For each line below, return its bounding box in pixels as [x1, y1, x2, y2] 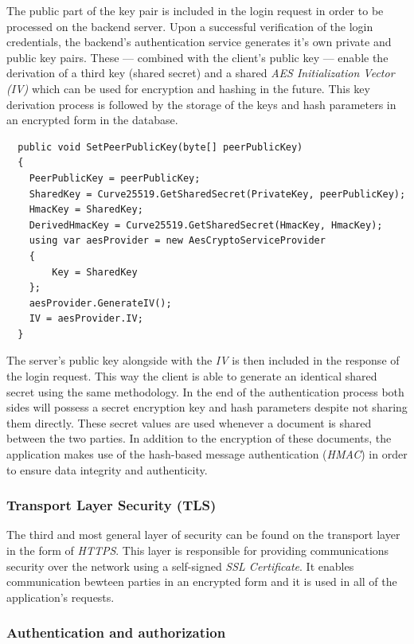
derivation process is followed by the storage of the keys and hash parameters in [6, 96, 396, 112]
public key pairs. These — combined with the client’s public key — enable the [6, 49, 389, 65]
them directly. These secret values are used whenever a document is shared [6, 414, 372, 431]
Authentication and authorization [6, 623, 226, 642]
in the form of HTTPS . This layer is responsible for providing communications [6, 542, 389, 559]
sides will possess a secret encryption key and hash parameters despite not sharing [6, 399, 408, 416]
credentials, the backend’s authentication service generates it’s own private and [6, 33, 392, 50]
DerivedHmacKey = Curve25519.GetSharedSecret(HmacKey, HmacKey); [29, 219, 383, 231]
